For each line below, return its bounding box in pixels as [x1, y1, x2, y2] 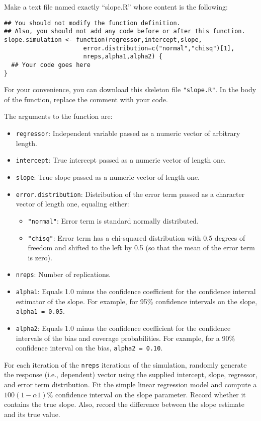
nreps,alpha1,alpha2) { [83, 53, 162, 60]
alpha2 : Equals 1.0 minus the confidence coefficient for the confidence [16, 322, 231, 333]
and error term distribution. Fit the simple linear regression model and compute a [4, 379, 257, 390]
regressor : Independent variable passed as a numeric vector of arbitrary [16, 128, 240, 138]
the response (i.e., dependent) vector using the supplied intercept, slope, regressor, [4, 369, 257, 380]
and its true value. [4, 408, 60, 419]
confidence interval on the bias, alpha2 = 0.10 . [16, 342, 163, 353]
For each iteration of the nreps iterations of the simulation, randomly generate [4, 359, 247, 370]
